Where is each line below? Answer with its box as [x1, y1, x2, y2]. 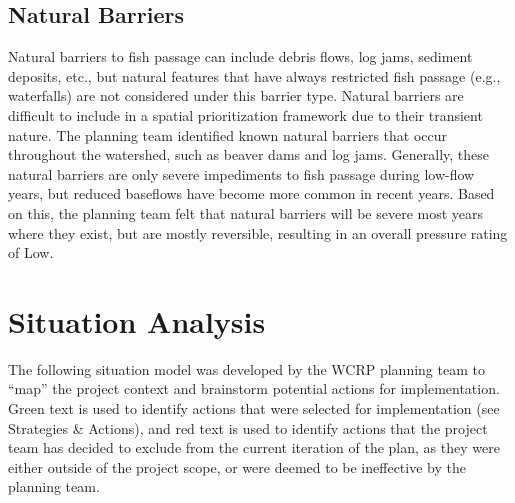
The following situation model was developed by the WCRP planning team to [8, 358, 485, 379]
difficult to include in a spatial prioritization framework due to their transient [8, 104, 483, 125]
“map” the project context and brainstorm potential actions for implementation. [8, 378, 500, 399]
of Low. [8, 242, 54, 263]
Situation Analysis [8, 300, 266, 341]
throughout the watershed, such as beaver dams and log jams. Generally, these [8, 144, 489, 165]
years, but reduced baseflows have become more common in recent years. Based [8, 183, 495, 204]
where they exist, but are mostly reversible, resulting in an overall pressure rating [8, 222, 508, 243]
